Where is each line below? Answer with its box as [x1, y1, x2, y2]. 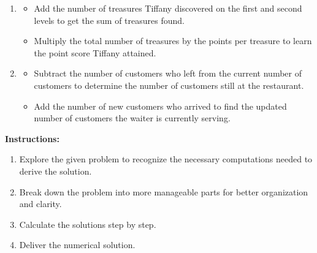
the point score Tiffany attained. [34, 46, 156, 59]
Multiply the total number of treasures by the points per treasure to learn [34, 34, 312, 47]
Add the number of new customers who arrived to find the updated [34, 99, 287, 112]
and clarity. [19, 197, 62, 210]
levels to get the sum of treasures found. [34, 13, 185, 26]
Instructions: [5, 132, 59, 145]
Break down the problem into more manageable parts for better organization [19, 185, 308, 198]
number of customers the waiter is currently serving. [34, 111, 231, 124]
